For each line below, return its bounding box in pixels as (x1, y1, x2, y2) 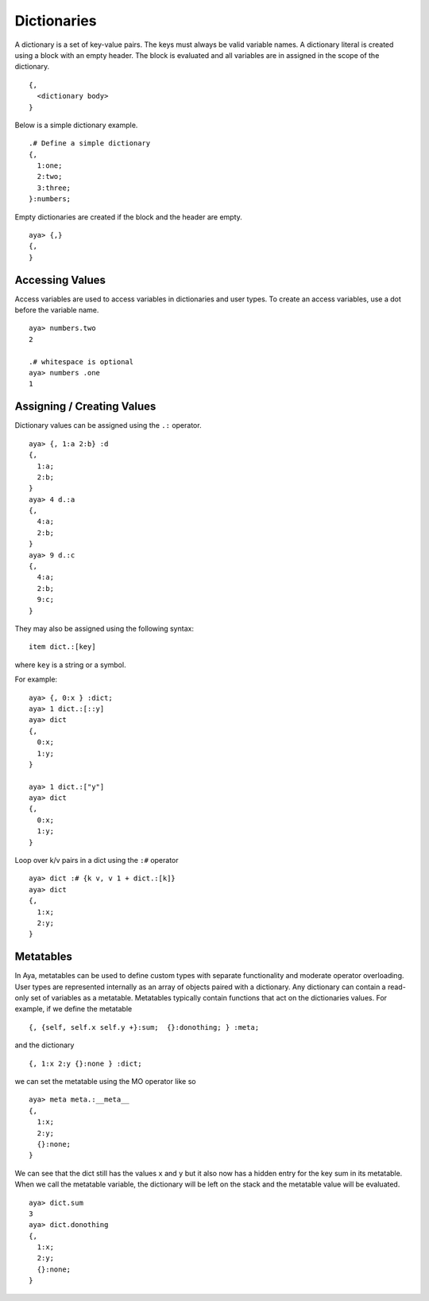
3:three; (37, 183, 71, 192)
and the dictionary (14, 1040, 75, 1050)
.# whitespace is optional (29, 357, 134, 366)
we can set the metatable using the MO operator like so (14, 1077, 196, 1085)
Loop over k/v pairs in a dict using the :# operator (14, 856, 179, 865)
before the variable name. (14, 305, 99, 315)
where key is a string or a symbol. (14, 660, 126, 670)
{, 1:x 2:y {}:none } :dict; (29, 1058, 142, 1068)
